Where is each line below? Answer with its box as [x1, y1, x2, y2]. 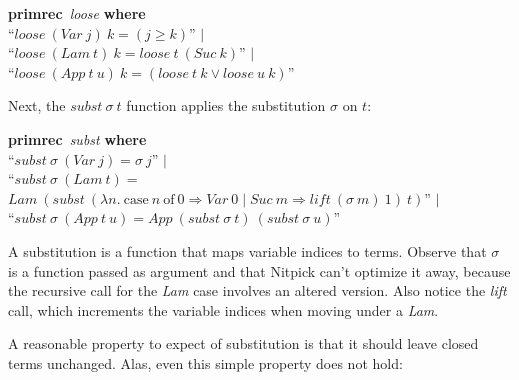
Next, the [8, 95, 66, 116]
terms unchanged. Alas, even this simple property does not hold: [8, 352, 403, 373]
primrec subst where [8, 128, 147, 149]
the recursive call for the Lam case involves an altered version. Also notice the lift [8, 280, 507, 301]
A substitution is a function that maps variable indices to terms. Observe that [8, 240, 487, 261]
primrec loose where [8, 3, 146, 23]
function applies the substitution [126, 95, 326, 116]
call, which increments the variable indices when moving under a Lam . [8, 299, 439, 320]
